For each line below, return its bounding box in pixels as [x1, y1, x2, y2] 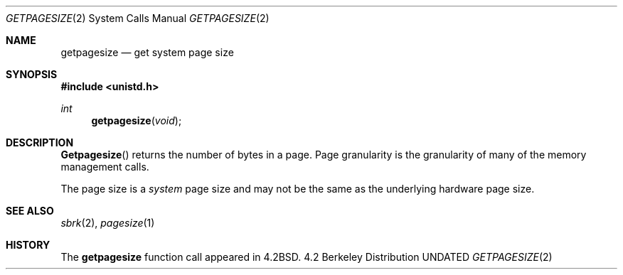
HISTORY [6, 239, 50, 251]
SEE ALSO [6, 205, 54, 217]
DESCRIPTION [6, 136, 74, 149]
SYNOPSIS [6, 68, 58, 80]
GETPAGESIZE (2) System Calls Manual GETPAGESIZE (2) [6, 12, 270, 24]
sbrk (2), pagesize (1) [60, 217, 155, 229]
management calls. [60, 161, 149, 173]
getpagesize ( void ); [91, 114, 182, 126]
